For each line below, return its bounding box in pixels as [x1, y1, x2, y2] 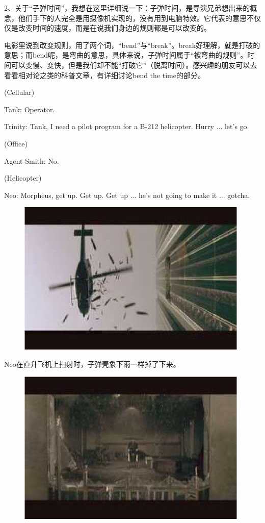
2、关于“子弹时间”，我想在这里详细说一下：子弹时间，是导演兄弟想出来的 [4, 3, 250, 13]
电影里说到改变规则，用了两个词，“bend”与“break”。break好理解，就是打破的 [4, 39, 260, 50]
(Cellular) [4, 87, 35, 97]
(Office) [4, 138, 28, 148]
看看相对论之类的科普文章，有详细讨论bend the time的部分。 [4, 69, 205, 80]
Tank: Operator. [4, 104, 55, 114]
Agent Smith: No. [4, 155, 59, 166]
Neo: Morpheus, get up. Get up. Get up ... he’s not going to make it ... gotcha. [4, 189, 250, 200]
